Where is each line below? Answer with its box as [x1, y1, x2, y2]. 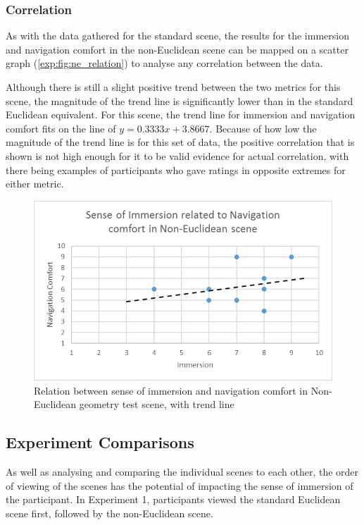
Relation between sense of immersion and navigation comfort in [34, 383, 308, 397]
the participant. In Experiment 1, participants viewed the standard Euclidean [6, 492, 341, 507]
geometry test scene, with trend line [79, 397, 234, 412]
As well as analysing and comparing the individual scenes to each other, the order [6, 464, 359, 479]
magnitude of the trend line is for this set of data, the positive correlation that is [6, 135, 355, 149]
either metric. [6, 176, 64, 191]
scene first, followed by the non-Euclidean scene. [6, 505, 213, 520]
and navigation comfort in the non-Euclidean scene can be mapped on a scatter [6, 42, 349, 56]
